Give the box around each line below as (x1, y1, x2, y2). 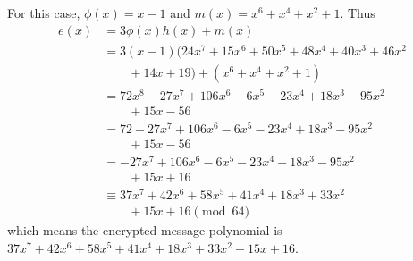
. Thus (340, 4, 375, 21)
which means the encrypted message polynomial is (7, 221, 282, 240)
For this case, (7, 4, 80, 21)
